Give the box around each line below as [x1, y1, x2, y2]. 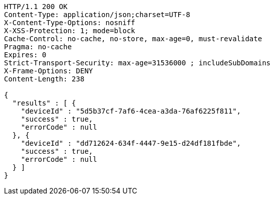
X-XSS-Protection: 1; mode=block [4, 27, 135, 35]
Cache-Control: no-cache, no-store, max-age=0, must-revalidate [4, 35, 262, 43]
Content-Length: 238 [4, 75, 85, 83]
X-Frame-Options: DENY [4, 67, 93, 75]
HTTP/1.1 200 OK [4, 3, 68, 11]
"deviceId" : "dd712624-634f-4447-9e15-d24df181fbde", [21, 139, 241, 147]
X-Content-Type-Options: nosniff [4, 19, 135, 27]
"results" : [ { [12, 99, 76, 107]
